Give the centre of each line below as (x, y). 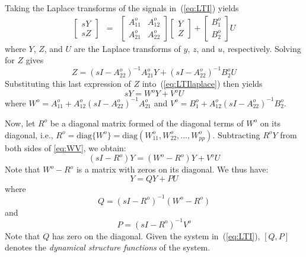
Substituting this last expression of (68, 84)
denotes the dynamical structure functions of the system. (108, 247)
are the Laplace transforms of (127, 48)
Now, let (20, 123)
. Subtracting (236, 134)
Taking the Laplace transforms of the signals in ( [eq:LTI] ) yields (122, 8)
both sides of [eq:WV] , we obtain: (66, 147)
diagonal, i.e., (29, 134)
